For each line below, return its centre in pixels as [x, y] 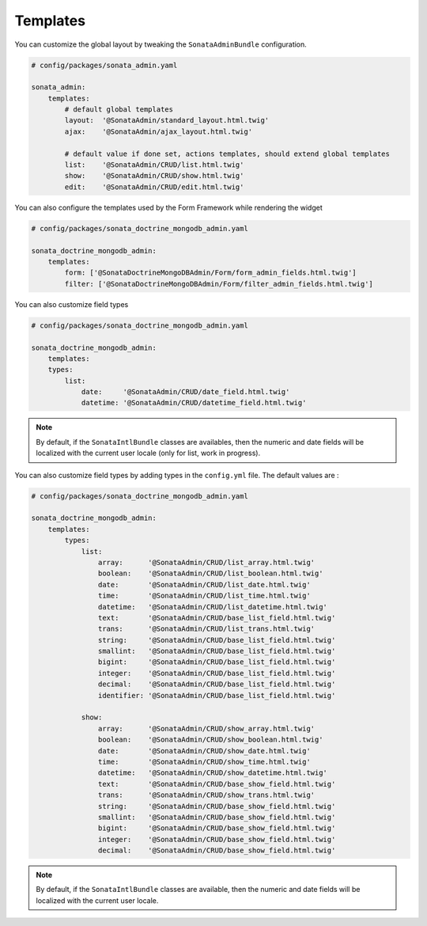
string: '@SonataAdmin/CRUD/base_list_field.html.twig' [217, 640]
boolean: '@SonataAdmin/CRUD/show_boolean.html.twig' [210, 740]
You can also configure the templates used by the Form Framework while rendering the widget [169, 207]
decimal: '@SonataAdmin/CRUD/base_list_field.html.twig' [217, 684]
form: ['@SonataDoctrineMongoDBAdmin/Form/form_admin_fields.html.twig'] [211, 273]
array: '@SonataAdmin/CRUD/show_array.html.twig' [206, 729]
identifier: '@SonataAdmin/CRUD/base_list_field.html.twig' [217, 695]
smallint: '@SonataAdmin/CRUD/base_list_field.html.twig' [217, 651]
